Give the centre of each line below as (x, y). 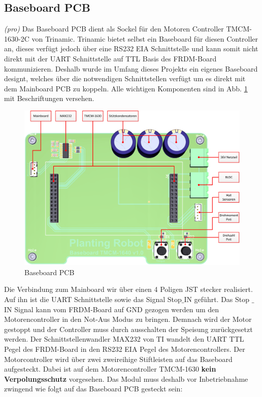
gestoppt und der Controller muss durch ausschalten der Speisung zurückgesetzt (128, 329)
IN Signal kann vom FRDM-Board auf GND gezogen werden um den (112, 309)
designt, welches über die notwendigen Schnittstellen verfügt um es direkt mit (125, 78)
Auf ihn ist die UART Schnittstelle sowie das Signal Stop (93, 299)
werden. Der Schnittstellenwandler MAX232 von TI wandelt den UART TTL (124, 339)
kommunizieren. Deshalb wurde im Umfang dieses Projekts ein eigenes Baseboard (131, 68)
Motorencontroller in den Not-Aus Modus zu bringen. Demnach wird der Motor (128, 319)
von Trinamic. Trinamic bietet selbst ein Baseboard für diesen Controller (145, 38)
